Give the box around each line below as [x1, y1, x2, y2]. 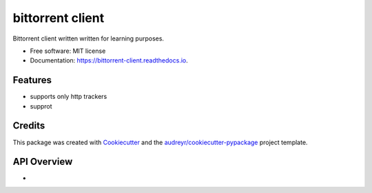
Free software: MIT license [30, 47, 106, 55]
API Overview [12, 156, 73, 168]
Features [12, 74, 52, 86]
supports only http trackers [30, 93, 107, 101]
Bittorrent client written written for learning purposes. [12, 34, 165, 43]
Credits [12, 120, 45, 132]
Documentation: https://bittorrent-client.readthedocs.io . [30, 56, 189, 65]
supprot [30, 102, 52, 110]
